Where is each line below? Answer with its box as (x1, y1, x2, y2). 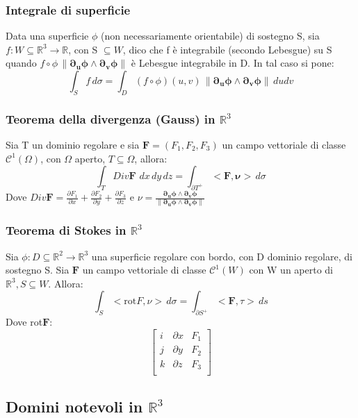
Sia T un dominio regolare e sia (6, 137, 140, 152)
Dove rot (6, 315, 43, 329)
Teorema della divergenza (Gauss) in (6, 110, 215, 127)
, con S (68, 42, 98, 56)
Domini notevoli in (6, 395, 143, 417)
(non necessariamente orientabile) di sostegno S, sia (101, 28, 320, 43)
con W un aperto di (249, 262, 334, 277)
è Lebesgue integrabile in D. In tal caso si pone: (131, 56, 334, 70)
